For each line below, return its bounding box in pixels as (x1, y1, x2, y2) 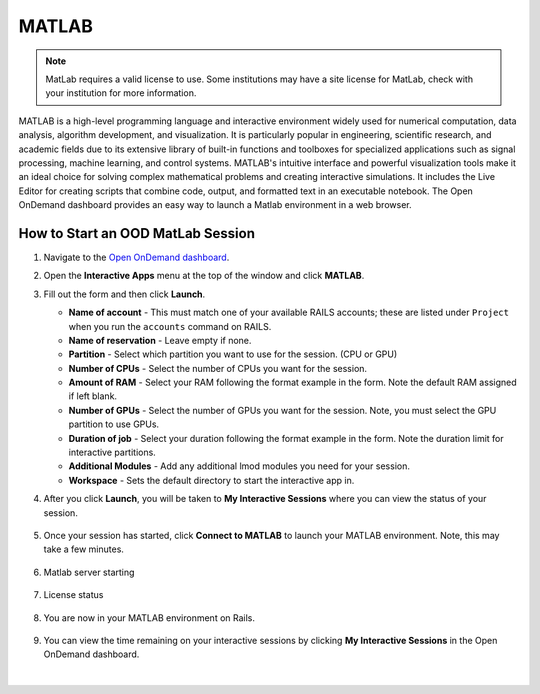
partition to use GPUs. (68, 418, 160, 430)
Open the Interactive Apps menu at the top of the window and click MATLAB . (43, 270, 365, 282)
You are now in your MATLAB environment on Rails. (43, 611, 255, 624)
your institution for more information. (45, 87, 197, 99)
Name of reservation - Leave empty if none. (68, 334, 252, 346)
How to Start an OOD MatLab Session (18, 225, 255, 242)
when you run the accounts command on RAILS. (68, 320, 272, 332)
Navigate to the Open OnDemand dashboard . (43, 251, 230, 263)
